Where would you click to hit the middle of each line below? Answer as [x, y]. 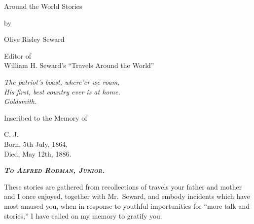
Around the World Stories [43, 6]
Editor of [18, 55]
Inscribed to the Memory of [46, 117]
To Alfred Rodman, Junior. [54, 170]
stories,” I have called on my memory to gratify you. [83, 215]
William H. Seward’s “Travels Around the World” [79, 65]
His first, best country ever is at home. [62, 91]
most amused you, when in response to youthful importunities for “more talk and [127, 206]
